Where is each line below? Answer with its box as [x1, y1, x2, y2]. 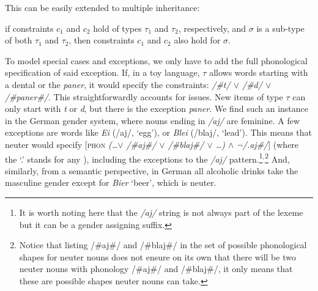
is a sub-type [256, 21, 305, 34]
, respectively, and [178, 21, 246, 34]
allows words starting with [209, 66, 308, 79]
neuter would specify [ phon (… [5, 138, 118, 150]
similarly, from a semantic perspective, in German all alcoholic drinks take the [5, 164, 298, 177]
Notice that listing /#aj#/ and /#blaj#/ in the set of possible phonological [19, 238, 307, 251]
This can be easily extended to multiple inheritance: [5, 1, 200, 13]
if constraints [5, 21, 54, 34]
